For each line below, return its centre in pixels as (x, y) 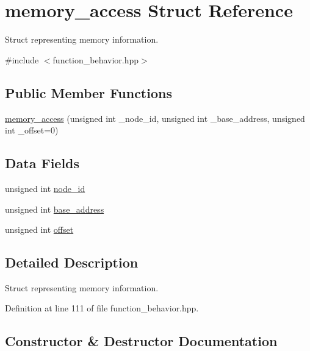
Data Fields (42, 163)
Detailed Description (72, 262)
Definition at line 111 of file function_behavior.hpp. (102, 308)
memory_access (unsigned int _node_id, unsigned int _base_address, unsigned (155, 118)
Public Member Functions (88, 92)
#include (22, 59)
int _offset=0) (32, 130)
